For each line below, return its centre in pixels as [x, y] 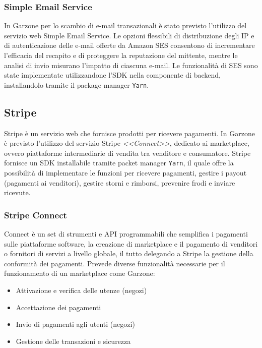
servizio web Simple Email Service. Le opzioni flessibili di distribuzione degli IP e [129, 35]
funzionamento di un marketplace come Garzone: [80, 273]
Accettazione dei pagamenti [58, 307]
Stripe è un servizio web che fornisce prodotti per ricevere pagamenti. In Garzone [129, 133]
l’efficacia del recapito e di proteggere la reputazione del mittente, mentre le [121, 55]
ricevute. [17, 192]
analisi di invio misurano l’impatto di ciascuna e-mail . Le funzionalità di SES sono [131, 65]
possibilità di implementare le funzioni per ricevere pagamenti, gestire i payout [125, 173]
